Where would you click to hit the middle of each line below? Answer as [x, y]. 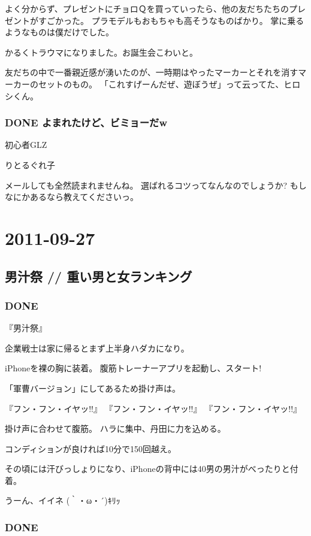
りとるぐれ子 [30, 164]
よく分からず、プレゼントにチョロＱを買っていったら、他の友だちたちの [147, 8]
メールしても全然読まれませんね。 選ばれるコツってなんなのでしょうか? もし [156, 185]
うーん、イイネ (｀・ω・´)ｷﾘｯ [63, 500]
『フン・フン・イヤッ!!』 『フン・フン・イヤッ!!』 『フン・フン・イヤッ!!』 [153, 408]
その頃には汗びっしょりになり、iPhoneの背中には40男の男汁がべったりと [147, 469]
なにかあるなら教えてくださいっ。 [72, 197]
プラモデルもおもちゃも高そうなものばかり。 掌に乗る [198, 20]
